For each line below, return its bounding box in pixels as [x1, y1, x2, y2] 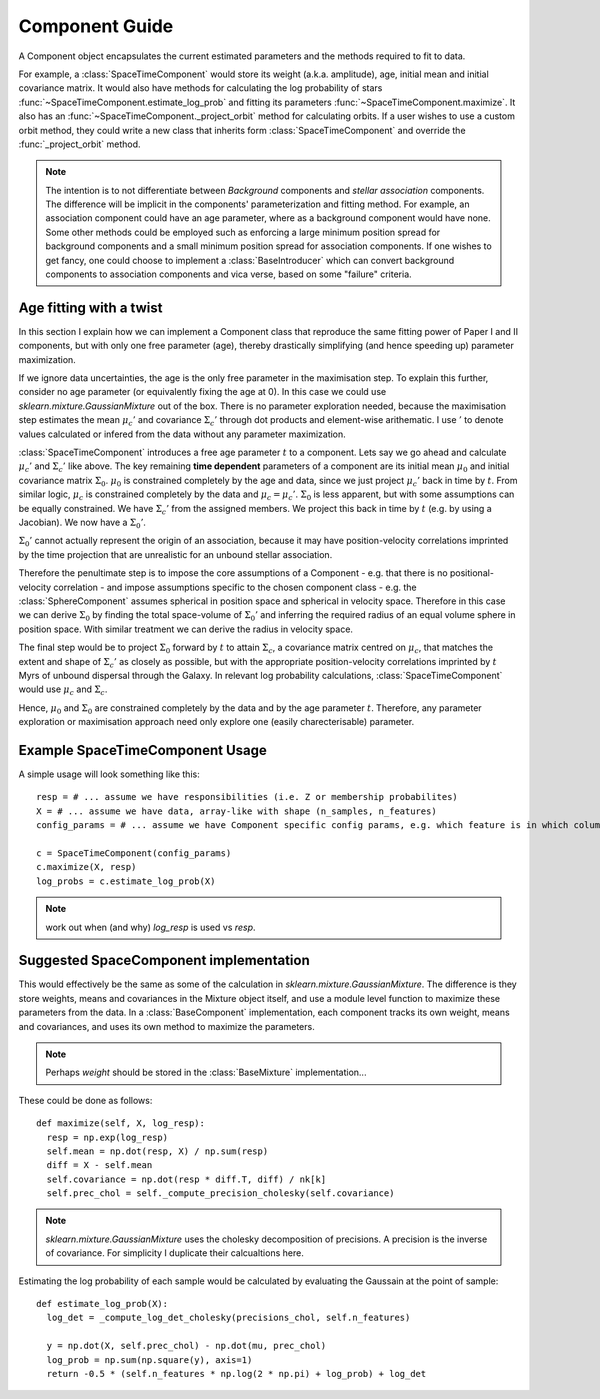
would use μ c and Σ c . [18, 683, 108, 698]
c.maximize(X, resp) [36, 861, 137, 873]
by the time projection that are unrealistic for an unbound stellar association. [18, 548, 333, 560]
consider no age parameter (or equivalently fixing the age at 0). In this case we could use [18, 386, 387, 398]
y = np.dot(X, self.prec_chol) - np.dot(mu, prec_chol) [46, 1340, 327, 1352]
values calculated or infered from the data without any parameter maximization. [18, 428, 347, 440]
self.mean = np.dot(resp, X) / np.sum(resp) [46, 1145, 269, 1157]
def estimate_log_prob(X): [36, 1298, 169, 1310]
